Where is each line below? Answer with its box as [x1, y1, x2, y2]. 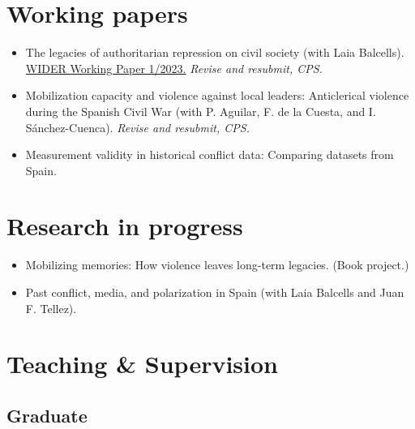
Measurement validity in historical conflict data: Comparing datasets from [25, 146, 394, 163]
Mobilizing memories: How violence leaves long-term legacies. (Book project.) [25, 256, 409, 273]
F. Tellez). [25, 299, 77, 316]
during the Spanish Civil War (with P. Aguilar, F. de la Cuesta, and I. [25, 102, 376, 119]
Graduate [6, 402, 88, 427]
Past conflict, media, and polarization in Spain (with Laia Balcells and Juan [25, 284, 404, 300]
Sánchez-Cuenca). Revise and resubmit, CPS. [25, 118, 250, 135]
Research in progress [6, 209, 243, 242]
